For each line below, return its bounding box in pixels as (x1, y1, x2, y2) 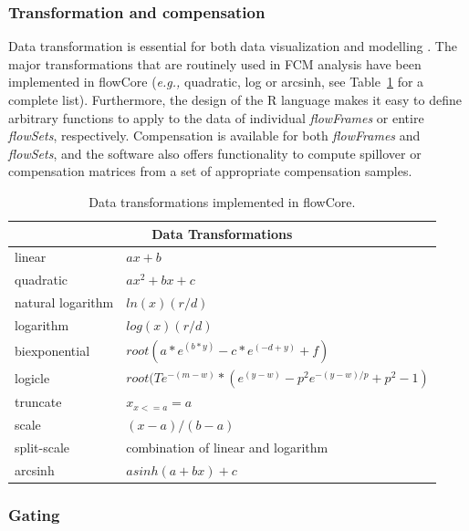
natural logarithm (15, 293, 114, 312)
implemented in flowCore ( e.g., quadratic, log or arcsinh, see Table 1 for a (8, 72, 424, 91)
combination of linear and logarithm (126, 437, 328, 456)
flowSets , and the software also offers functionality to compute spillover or (8, 143, 422, 162)
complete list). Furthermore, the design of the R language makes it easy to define (8, 90, 462, 109)
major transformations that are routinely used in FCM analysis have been (8, 54, 422, 73)
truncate (15, 392, 62, 411)
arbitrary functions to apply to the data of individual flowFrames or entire (8, 108, 424, 127)
